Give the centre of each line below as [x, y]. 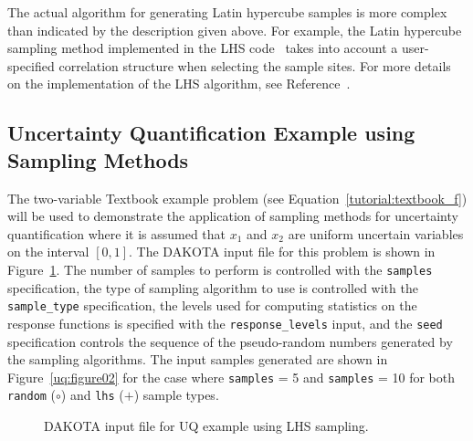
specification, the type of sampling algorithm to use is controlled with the [213, 287]
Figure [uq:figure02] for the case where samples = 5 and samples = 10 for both [231, 377]
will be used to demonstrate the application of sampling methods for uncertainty [233, 216]
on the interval [48, 252]
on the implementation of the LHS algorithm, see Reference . [179, 84]
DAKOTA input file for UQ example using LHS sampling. [206, 425]
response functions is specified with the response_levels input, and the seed [225, 323]
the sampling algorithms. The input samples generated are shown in [198, 359]
